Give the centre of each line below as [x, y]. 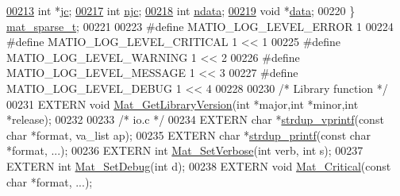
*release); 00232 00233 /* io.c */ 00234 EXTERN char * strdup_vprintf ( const [195, 119]
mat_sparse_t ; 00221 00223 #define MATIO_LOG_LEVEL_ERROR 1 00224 [200, 26]
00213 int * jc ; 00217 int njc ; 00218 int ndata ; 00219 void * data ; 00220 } [181, 10]
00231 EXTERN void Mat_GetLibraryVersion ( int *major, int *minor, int [183, 104]
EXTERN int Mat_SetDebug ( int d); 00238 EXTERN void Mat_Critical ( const [199, 165]
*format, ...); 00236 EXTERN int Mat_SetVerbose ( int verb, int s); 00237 [185, 150]
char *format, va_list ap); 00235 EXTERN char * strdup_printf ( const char [188, 135]
